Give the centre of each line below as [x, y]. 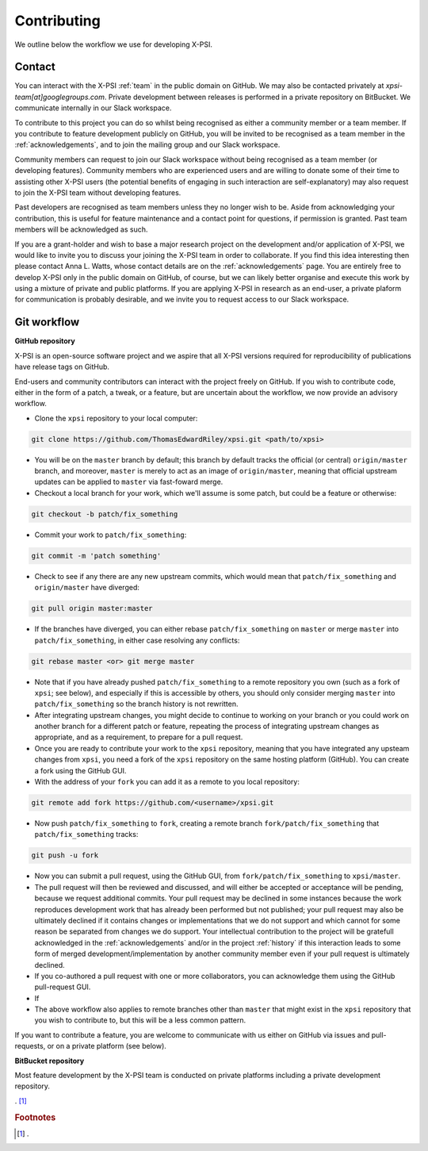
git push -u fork [65, 856]
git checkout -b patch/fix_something [105, 514]
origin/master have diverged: [87, 588]
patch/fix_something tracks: [86, 834]
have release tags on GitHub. [62, 367]
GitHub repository [45, 341]
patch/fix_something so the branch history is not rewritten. [136, 704]
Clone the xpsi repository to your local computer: [116, 418]
